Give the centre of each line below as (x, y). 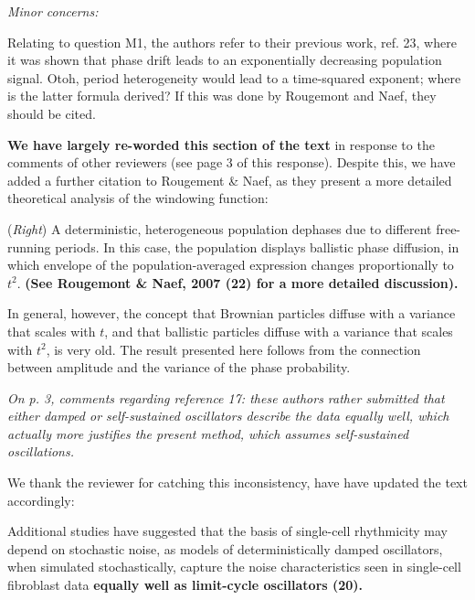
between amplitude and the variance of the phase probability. (179, 367)
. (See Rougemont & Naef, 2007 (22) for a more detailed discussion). (237, 282)
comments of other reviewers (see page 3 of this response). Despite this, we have (232, 162)
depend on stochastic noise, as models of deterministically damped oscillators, (225, 548)
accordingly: (41, 500)
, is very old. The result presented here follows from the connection (233, 349)
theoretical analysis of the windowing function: (138, 198)
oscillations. (41, 451)
